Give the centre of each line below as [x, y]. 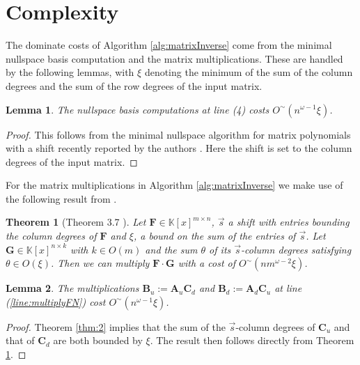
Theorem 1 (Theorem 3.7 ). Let [76, 222]
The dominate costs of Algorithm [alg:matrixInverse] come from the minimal [169, 45]
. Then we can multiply [100, 263]
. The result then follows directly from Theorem [252, 340]
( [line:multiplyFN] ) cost [56, 301]
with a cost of [207, 263]
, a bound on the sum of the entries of [214, 236]
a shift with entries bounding [289, 222]
